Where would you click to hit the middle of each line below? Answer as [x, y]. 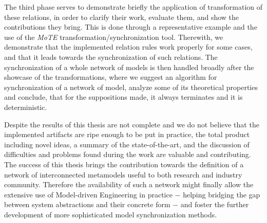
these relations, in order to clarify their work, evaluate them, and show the [122, 17]
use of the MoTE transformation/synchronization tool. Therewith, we [114, 37]
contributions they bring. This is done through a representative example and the [131, 27]
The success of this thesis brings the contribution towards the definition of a [124, 164]
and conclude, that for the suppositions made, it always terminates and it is [123, 97]
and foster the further [215, 204]
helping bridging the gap [222, 194]
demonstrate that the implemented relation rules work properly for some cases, [128, 47]
